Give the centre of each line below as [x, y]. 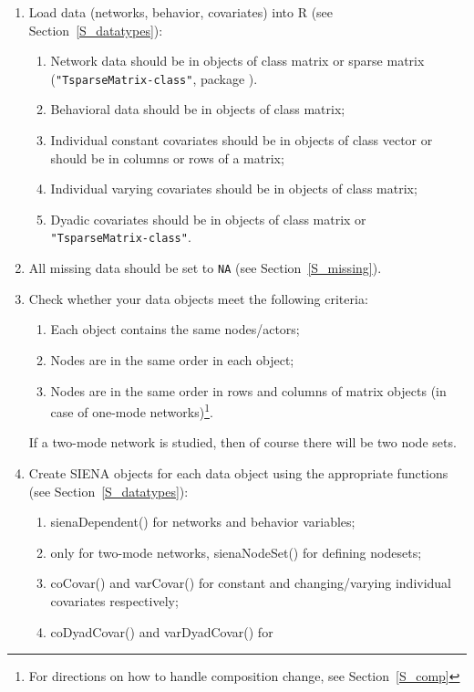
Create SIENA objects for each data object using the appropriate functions [238, 472]
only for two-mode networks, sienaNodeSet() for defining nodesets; [236, 552]
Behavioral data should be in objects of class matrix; [198, 109]
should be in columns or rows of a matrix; [167, 157]
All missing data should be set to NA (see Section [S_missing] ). [205, 268]
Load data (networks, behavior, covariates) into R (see [181, 12]
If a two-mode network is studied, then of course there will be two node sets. [242, 442]
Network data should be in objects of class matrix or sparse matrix [237, 61]
